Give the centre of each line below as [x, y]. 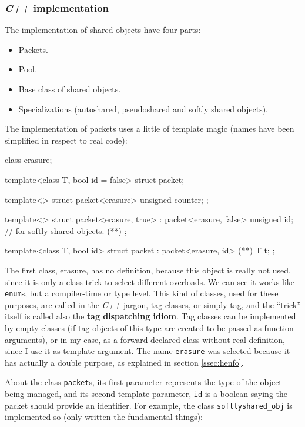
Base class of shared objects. [70, 89]
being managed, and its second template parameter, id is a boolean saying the [146, 394]
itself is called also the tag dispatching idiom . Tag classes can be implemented [150, 316]
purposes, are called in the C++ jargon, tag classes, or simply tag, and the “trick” [153, 304]
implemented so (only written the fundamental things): [104, 417]
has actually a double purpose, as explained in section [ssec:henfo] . [124, 362]
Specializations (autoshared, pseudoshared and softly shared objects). [143, 109]
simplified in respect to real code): [66, 140]
